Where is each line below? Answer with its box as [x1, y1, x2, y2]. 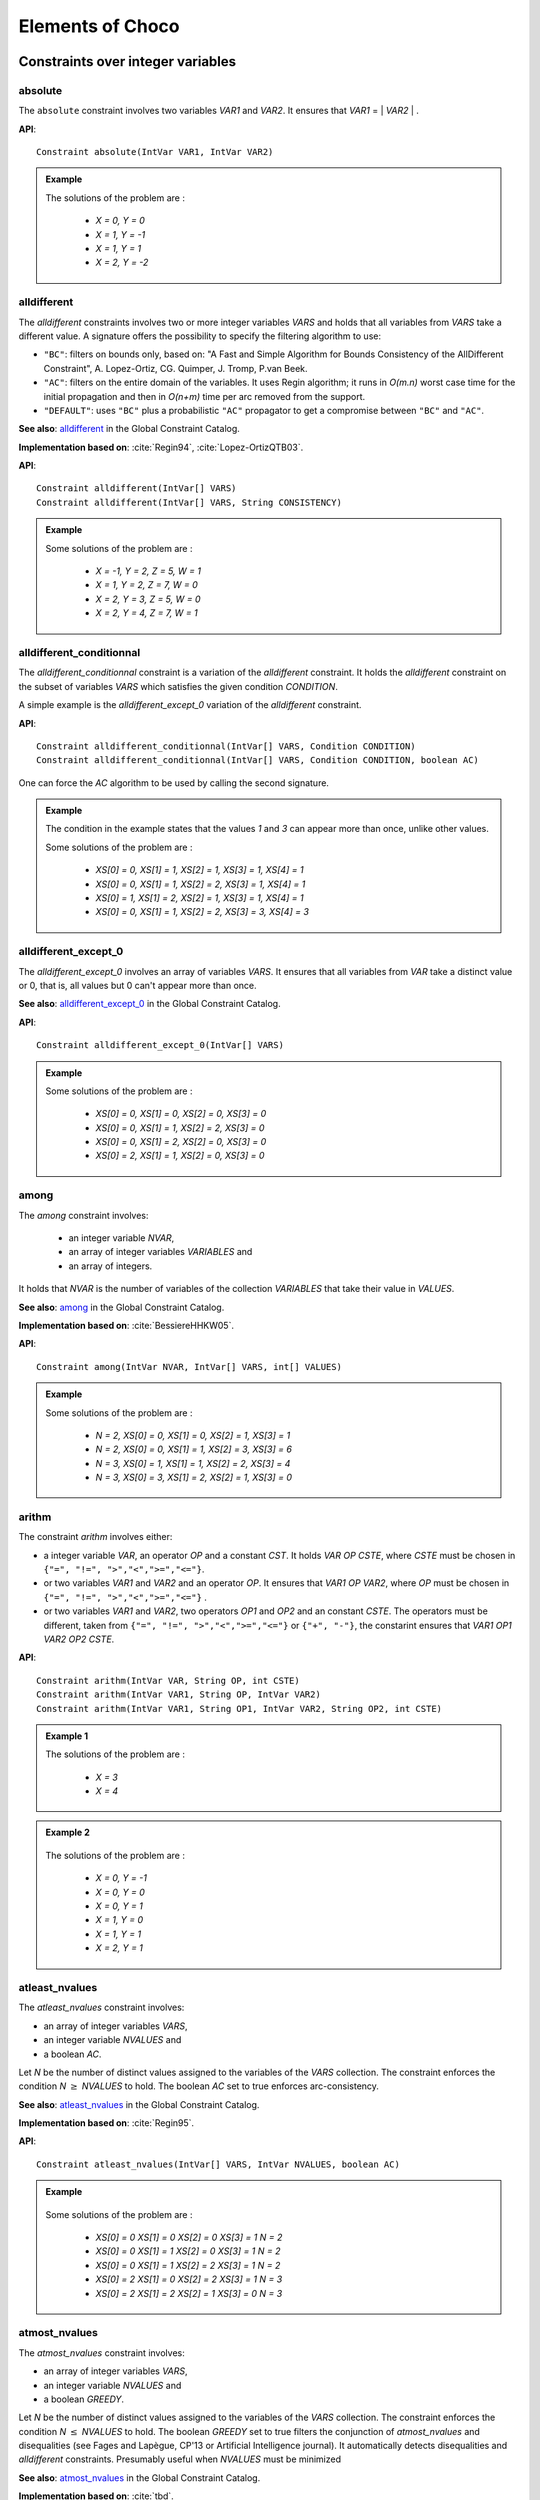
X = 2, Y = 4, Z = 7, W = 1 [95, 607, 199, 619]
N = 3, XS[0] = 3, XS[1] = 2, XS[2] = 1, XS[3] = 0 [95, 1471, 292, 1484]
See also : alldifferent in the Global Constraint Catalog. [18, 423, 240, 435]
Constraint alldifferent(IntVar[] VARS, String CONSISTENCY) [36, 496, 342, 508]
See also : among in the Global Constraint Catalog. [18, 1301, 225, 1313]
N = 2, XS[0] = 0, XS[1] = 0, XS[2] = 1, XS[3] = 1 [95, 1429, 291, 1441]
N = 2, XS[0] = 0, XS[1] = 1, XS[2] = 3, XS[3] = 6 [95, 1443, 292, 1455]
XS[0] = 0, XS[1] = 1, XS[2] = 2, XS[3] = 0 [95, 1121, 265, 1134]
